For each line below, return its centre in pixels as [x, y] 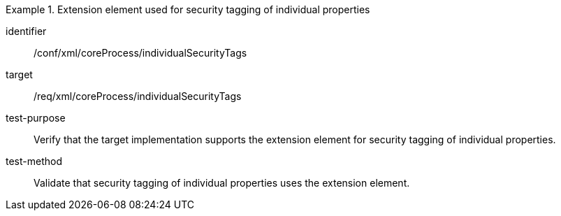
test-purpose [36, 118]
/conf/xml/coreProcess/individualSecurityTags [140, 53]
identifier [26, 31]
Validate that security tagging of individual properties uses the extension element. [222, 183]
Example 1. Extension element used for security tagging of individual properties [188, 9]
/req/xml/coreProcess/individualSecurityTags [138, 96]
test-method [34, 161]
